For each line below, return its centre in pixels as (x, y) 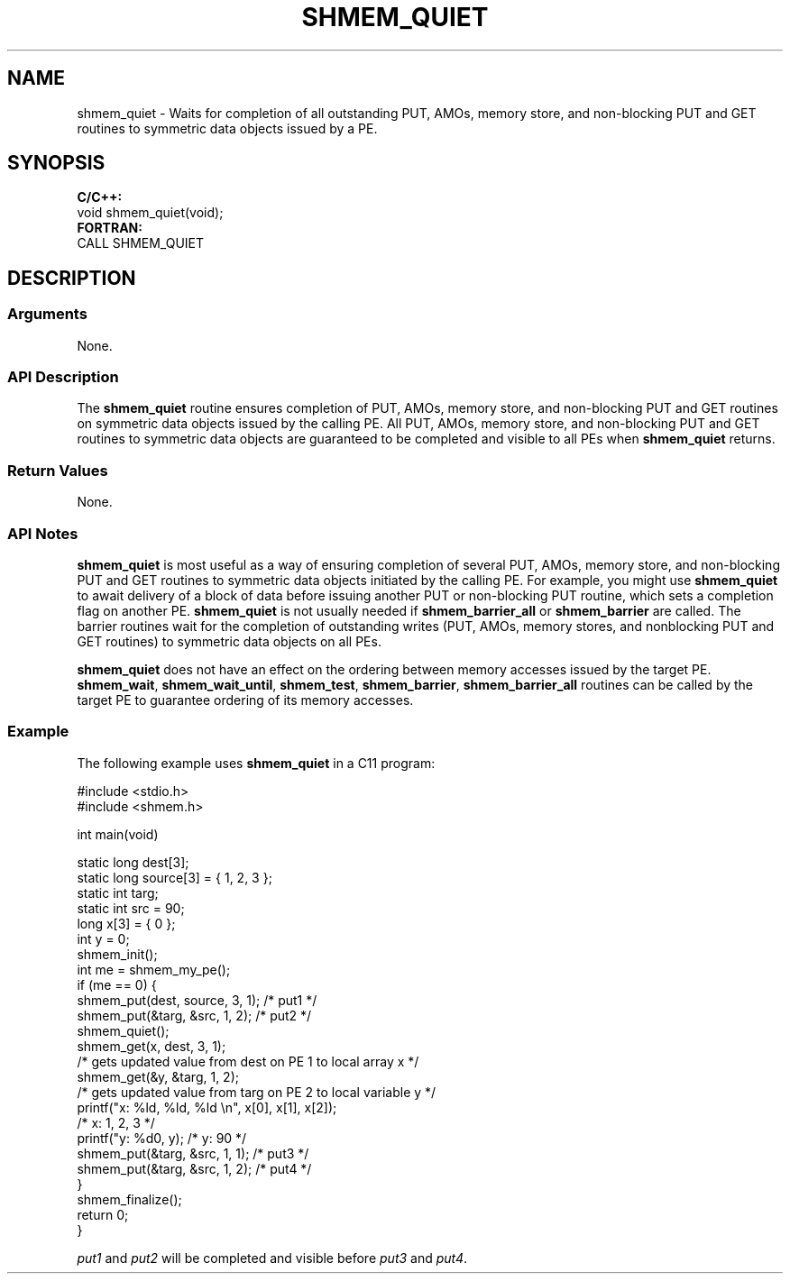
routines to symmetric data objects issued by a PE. (227, 128)
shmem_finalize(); (129, 1199)
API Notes (43, 533)
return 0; (103, 1214)
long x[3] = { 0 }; (126, 923)
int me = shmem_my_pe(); (154, 969)
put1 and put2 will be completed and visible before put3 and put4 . (272, 1258)
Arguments (47, 314)
